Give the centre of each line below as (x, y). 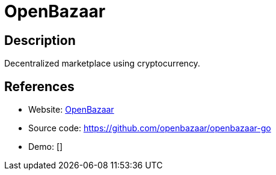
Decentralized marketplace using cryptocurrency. (102, 64)
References (39, 86)
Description (40, 40)
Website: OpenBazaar (71, 110)
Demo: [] (46, 147)
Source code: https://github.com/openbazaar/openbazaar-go (150, 128)
